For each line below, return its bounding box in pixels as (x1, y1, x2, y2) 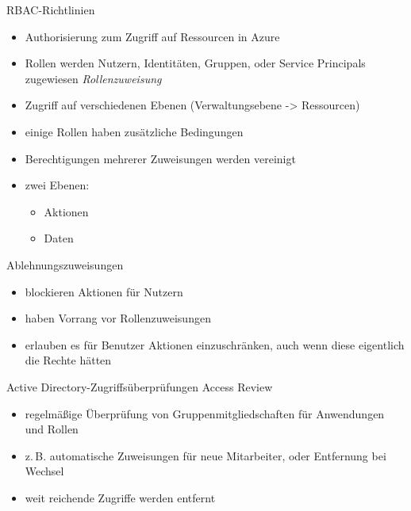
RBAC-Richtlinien (6, 2, 95, 17)
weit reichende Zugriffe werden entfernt (25, 489, 216, 505)
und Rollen (25, 421, 79, 437)
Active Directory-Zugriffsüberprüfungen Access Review (6, 378, 273, 395)
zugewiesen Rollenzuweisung (25, 70, 162, 86)
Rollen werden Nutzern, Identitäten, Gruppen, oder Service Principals (25, 55, 366, 71)
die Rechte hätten (25, 352, 112, 368)
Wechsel (25, 463, 64, 479)
